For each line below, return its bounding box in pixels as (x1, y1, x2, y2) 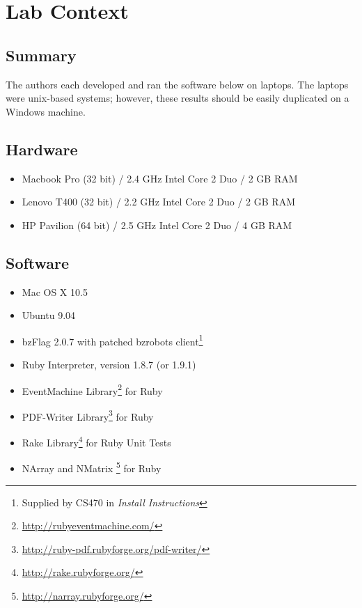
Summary (6, 44, 77, 65)
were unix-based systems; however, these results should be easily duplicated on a (6, 91, 349, 105)
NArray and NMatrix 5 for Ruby (22, 459, 162, 475)
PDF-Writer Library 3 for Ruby (22, 407, 154, 423)
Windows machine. (6, 104, 86, 118)
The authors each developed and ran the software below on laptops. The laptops (6, 77, 349, 91)
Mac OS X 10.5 (22, 284, 88, 299)
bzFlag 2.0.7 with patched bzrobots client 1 (22, 332, 203, 348)
